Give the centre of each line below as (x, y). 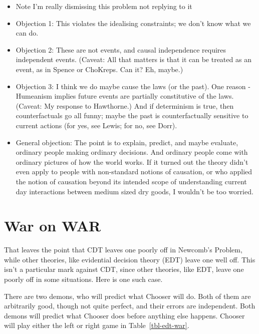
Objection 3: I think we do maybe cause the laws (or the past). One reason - (133, 86)
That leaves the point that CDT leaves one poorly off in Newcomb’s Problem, (123, 250)
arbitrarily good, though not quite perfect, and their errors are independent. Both (130, 306)
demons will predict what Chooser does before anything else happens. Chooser (124, 315)
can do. (27, 33)
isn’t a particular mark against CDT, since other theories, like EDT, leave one (124, 269)
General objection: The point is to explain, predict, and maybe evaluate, (127, 142)
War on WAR (53, 226)
